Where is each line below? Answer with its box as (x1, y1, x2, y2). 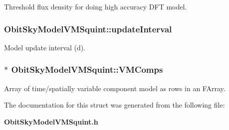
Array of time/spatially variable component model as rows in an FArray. (4, 83, 226, 93)
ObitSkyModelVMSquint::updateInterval (4, 22, 172, 35)
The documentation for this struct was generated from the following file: (4, 100, 225, 110)
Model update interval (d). (4, 42, 86, 52)
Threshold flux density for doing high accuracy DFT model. (4, 1, 187, 11)
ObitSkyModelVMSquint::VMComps (11, 63, 163, 76)
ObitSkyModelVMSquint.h (4, 116, 98, 127)
